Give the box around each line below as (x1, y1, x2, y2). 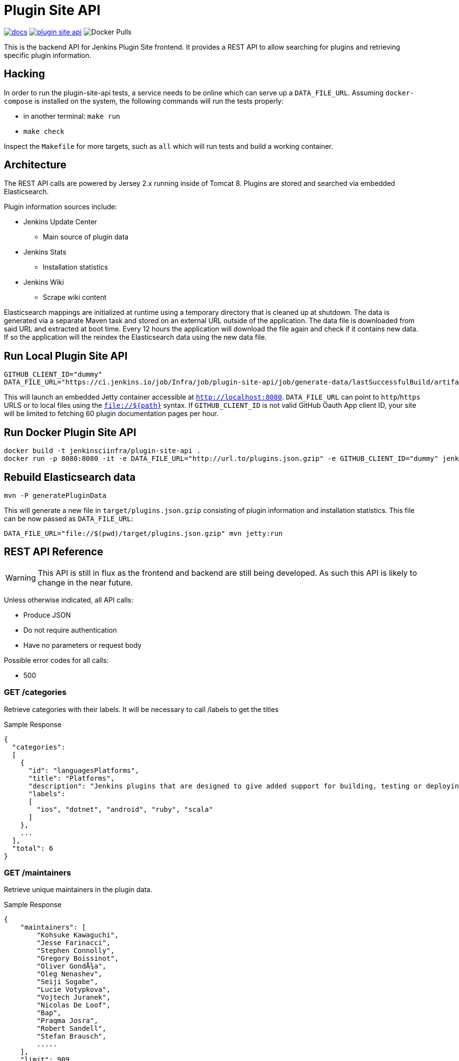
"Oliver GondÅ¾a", (36, 962, 106, 970)
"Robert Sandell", (36, 1024, 106, 1033)
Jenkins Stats (23, 248, 67, 256)
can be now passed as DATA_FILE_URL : (4, 514, 133, 523)
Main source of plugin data (43, 233, 129, 241)
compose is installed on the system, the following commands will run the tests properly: (4, 96, 284, 105)
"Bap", (36, 1009, 62, 1017)
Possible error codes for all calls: (4, 656, 109, 664)
